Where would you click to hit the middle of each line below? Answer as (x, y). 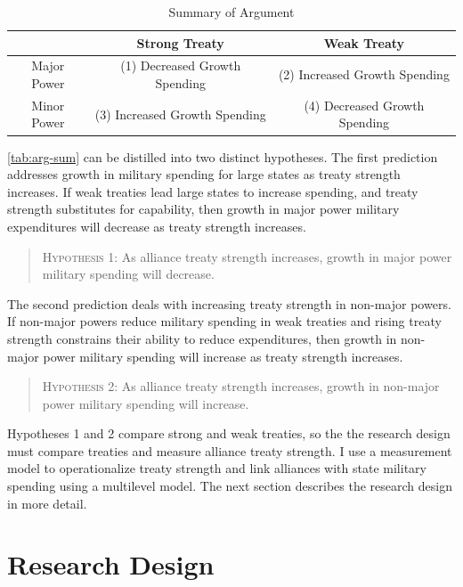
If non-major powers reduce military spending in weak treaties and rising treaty (224, 321)
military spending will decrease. (128, 274)
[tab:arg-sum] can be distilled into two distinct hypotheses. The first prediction (223, 156)
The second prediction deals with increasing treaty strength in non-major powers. (229, 303)
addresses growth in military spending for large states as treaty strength (204, 174)
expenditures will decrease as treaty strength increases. (157, 226)
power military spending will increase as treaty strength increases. (223, 356)
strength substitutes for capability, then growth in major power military (203, 209)
